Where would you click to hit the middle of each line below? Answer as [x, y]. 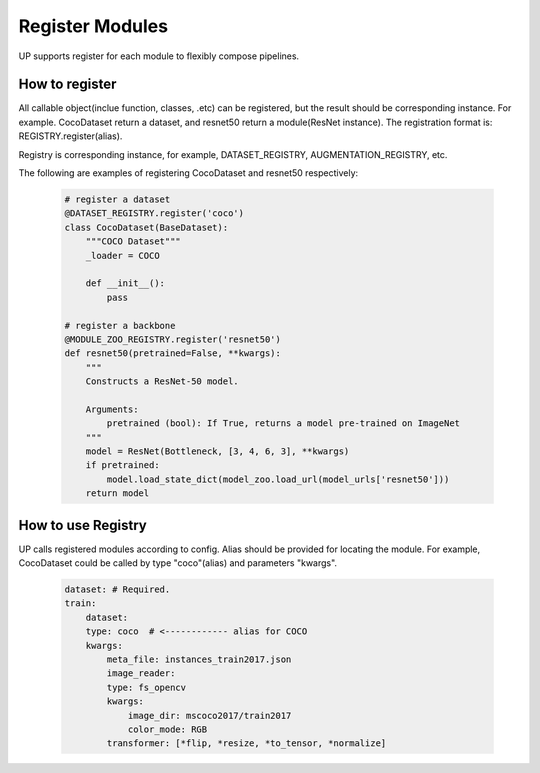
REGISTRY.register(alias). [70, 136]
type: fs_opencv [146, 687]
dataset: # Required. [117, 589]
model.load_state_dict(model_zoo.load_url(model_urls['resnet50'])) [278, 479]
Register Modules [93, 26]
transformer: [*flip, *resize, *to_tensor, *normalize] [246, 743]
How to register [67, 84]
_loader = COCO [122, 255]
